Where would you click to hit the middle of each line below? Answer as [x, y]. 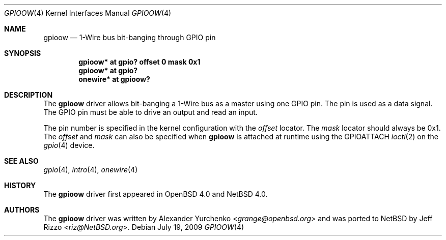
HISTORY [20, 185]
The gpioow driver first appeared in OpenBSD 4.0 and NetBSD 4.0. [156, 194]
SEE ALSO [21, 161]
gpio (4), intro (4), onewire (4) [91, 170]
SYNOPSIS [23, 53]
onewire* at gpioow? [114, 79]
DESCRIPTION [29, 95]
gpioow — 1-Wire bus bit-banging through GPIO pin [130, 37]
